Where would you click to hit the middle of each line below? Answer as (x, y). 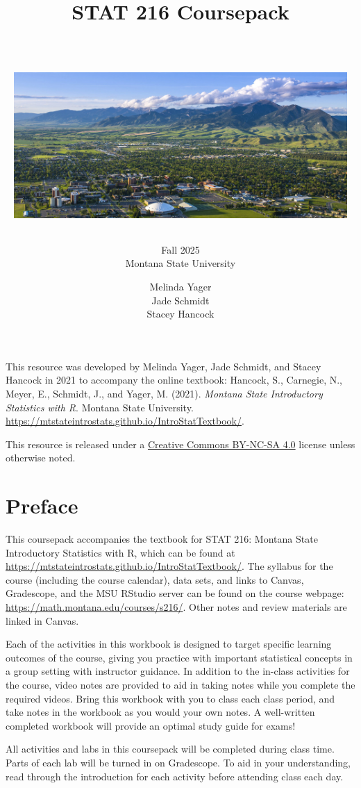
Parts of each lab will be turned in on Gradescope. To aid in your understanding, (178, 762)
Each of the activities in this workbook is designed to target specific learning (169, 644)
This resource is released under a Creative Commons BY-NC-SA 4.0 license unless (180, 444)
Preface (42, 506)
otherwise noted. (41, 458)
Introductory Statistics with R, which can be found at (120, 552)
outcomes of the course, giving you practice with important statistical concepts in (179, 657)
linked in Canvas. (42, 620)
